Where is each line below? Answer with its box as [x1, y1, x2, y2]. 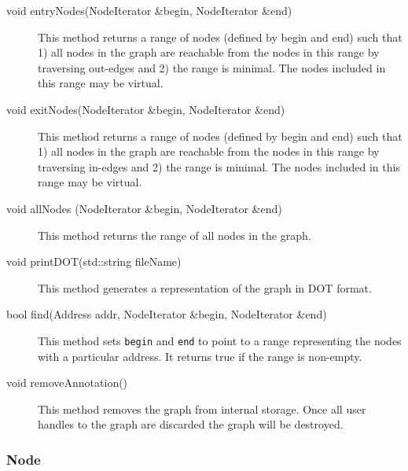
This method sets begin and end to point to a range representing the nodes [38, 332, 402, 348]
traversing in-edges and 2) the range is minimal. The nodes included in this [38, 158, 400, 175]
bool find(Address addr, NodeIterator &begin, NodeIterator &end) [6, 306, 327, 322]
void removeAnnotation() [6, 374, 128, 391]
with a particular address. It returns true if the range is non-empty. [38, 348, 362, 364]
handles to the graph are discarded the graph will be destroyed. [38, 416, 344, 432]
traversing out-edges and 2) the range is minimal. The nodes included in [38, 59, 386, 75]
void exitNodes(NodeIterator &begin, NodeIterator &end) [6, 101, 285, 117]
